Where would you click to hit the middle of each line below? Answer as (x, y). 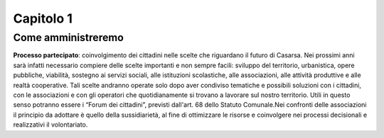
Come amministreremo (69, 38)
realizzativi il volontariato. (50, 125)
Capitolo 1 (43, 18)
